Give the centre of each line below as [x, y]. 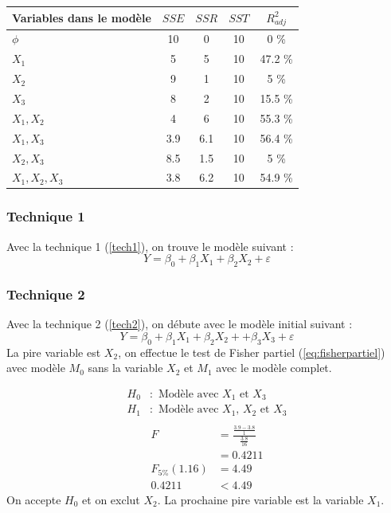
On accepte [34, 499]
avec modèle [36, 368]
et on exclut [111, 499]
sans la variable [125, 368]
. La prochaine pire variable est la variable [260, 499]
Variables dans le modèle [82, 18]
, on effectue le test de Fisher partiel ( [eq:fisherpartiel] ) [252, 352]
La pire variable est [54, 352]
